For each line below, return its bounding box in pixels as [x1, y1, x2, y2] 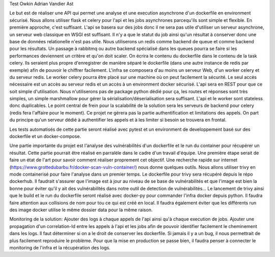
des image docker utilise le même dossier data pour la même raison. [9, 207, 153, 213]
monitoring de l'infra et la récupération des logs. [9, 244, 111, 250]
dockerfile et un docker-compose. [9, 133, 81, 139]
